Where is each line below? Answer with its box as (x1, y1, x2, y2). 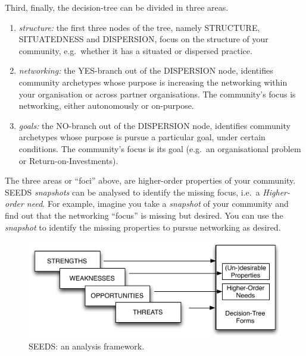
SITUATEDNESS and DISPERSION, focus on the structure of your (18, 33, 268, 45)
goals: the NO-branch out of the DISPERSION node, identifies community (18, 119, 291, 131)
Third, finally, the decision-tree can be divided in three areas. (5, 1, 229, 13)
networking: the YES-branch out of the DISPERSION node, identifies (18, 64, 273, 77)
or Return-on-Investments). (18, 154, 118, 166)
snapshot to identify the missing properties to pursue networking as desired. (5, 220, 281, 233)
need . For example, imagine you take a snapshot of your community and (26, 197, 289, 210)
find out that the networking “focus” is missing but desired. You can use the (5, 209, 283, 221)
